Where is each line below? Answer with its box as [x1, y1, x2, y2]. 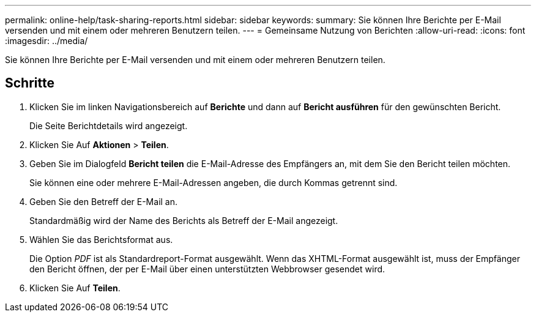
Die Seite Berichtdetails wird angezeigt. [29, 120, 188, 131]
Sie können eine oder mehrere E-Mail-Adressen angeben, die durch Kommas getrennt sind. [29, 177, 398, 188]
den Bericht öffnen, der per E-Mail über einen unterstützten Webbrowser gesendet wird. [29, 263, 385, 274]
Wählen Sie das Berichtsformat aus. [29, 234, 173, 245]
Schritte [5, 75, 54, 91]
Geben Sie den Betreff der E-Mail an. [29, 196, 178, 207]
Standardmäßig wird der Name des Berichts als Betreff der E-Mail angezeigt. [29, 215, 338, 226]
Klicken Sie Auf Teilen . [29, 282, 121, 293]
